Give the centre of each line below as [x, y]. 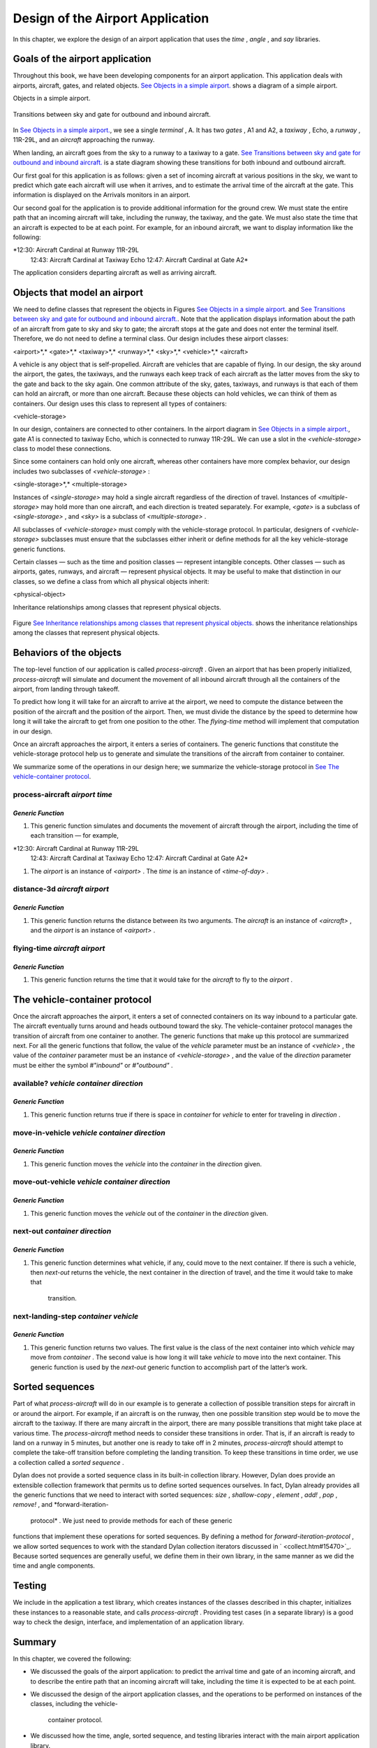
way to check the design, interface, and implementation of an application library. [128, 1621]
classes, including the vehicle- [74, 1704]
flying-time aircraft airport [59, 948]
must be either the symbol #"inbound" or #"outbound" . [93, 1065]
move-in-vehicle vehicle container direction [89, 1133]
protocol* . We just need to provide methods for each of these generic [132, 1520]
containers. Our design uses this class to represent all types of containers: [120, 403]
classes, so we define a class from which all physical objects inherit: [111, 581]
